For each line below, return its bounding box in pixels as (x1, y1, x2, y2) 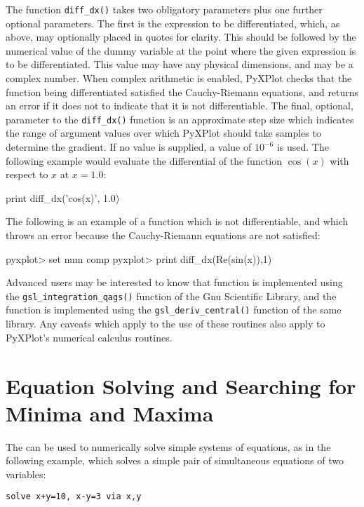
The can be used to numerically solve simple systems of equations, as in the (6, 439, 331, 454)
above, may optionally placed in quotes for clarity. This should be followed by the (6, 29, 356, 44)
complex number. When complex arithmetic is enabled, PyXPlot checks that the (6, 71, 352, 86)
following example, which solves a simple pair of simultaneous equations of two (6, 453, 344, 468)
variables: (6, 466, 46, 481)
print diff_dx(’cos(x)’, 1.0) (6, 190, 120, 205)
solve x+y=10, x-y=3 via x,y (6, 492, 142, 502)
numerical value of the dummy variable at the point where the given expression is (6, 43, 356, 58)
